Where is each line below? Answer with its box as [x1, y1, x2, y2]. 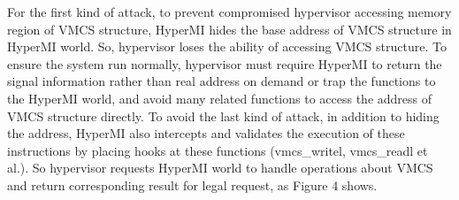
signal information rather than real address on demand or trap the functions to [7, 72, 436, 90]
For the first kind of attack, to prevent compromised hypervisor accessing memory [7, 3, 452, 20]
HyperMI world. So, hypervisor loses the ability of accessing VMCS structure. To [7, 37, 447, 56]
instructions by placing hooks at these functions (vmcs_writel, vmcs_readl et [7, 141, 428, 159]
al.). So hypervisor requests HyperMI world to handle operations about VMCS [7, 158, 433, 177]
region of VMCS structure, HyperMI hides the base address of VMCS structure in [7, 19, 452, 38]
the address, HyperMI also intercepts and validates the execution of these [7, 124, 405, 142]
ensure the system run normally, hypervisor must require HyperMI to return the [7, 54, 442, 73]
